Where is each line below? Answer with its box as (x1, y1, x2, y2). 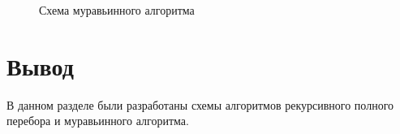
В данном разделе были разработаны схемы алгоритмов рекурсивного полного (6, 96, 394, 113)
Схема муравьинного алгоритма (39, 2, 195, 18)
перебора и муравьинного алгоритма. (6, 112, 189, 129)
